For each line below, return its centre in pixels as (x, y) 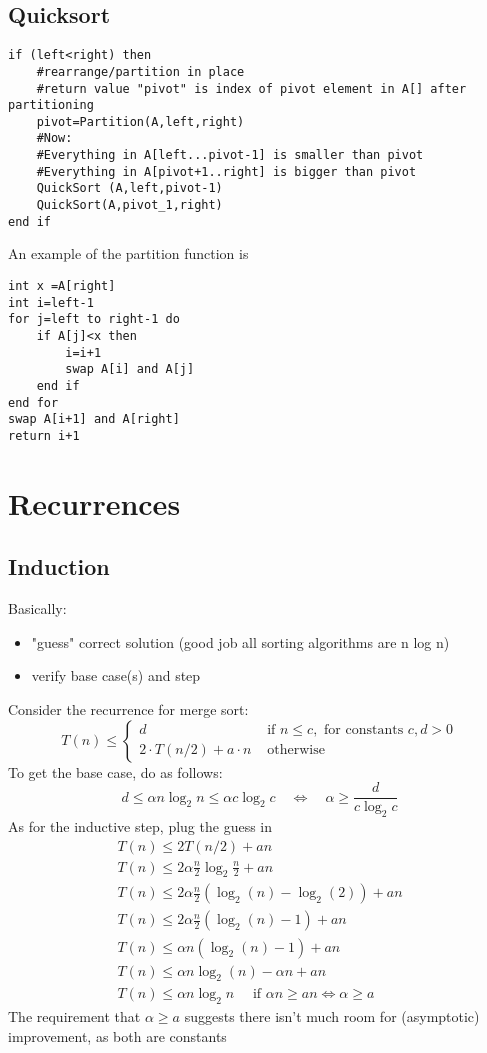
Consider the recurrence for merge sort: (128, 708)
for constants (364, 730)
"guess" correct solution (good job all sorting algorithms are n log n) (240, 641)
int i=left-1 (51, 302)
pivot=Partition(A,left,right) (140, 121)
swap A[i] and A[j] (130, 369)
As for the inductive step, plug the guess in (140, 825)
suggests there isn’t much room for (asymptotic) (332, 1016)
